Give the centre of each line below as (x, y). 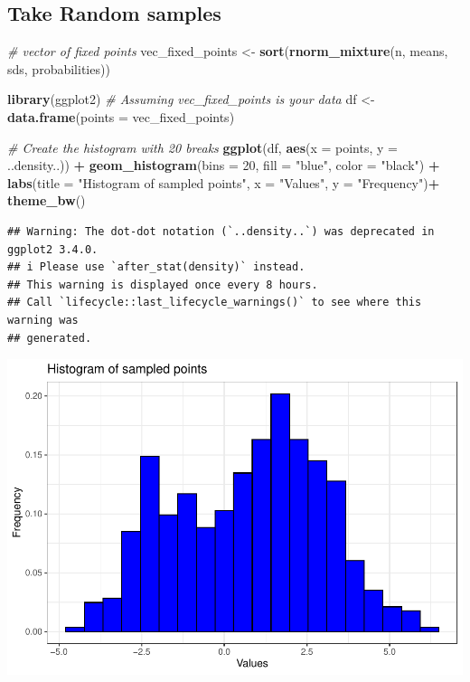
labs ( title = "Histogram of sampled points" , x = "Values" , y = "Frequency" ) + (224, 182)
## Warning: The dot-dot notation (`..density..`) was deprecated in (221, 231)
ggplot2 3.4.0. (53, 249)
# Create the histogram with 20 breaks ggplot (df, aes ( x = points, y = (202, 147)
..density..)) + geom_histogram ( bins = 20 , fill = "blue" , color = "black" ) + (224, 165)
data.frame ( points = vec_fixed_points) (121, 116)
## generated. (50, 338)
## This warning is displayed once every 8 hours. (163, 284)
